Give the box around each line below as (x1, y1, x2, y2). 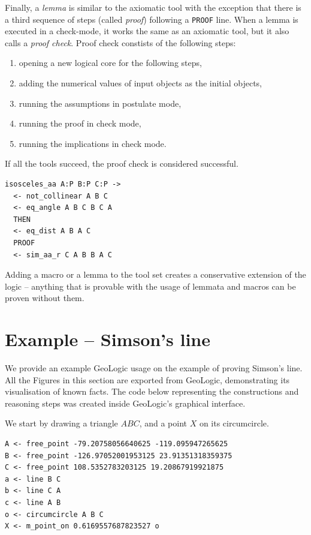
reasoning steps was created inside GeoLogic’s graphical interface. (5, 396, 246, 409)
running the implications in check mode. (19, 137, 167, 149)
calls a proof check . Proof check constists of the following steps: (5, 36, 236, 49)
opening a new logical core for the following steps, (19, 56, 202, 69)
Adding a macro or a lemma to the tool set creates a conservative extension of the (5, 268, 306, 281)
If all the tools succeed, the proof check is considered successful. (5, 157, 238, 170)
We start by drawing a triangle (5, 417, 118, 429)
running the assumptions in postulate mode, (19, 97, 182, 109)
